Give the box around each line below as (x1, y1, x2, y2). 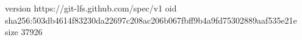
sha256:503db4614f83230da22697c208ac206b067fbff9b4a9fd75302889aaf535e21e (5, 13, 297, 26)
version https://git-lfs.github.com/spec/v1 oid (5, 2, 177, 14)
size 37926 (5, 25, 43, 38)
